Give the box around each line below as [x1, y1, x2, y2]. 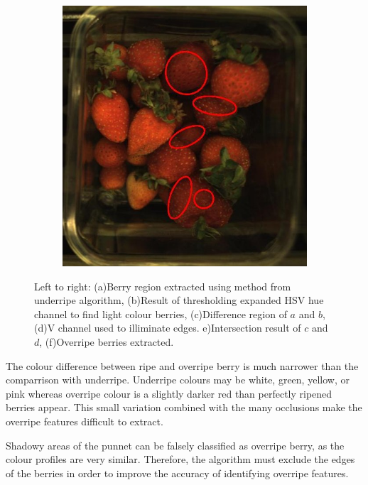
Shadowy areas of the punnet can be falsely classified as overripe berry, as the [6, 437, 345, 452]
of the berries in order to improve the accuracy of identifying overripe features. [6, 465, 349, 480]
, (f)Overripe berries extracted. [39, 334, 174, 349]
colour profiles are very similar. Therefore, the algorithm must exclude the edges [6, 452, 355, 467]
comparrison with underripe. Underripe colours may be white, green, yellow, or [6, 372, 350, 387]
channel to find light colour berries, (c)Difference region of [34, 306, 287, 321]
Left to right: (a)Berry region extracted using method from [34, 278, 291, 293]
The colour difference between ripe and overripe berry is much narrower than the [6, 358, 359, 373]
